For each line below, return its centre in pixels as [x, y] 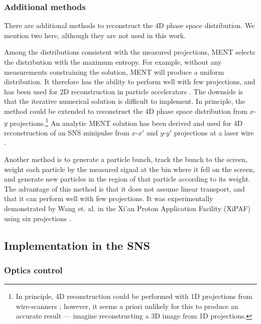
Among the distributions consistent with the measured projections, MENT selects [130, 52]
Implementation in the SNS [77, 245]
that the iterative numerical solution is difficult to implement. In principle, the [125, 101]
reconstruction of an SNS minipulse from [67, 132]
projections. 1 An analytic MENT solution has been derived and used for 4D [126, 122]
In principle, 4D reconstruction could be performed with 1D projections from [134, 296]
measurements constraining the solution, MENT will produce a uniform [114, 71]
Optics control [33, 270]
